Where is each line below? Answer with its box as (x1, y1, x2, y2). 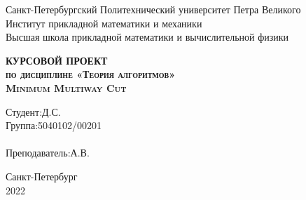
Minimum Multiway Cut (6, 80, 127, 95)
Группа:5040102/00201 (6, 118, 102, 133)
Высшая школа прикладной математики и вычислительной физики (6, 29, 289, 44)
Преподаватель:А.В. (6, 145, 90, 160)
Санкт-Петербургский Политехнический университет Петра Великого (6, 2, 301, 16)
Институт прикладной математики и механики (6, 15, 202, 30)
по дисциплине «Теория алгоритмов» (6, 67, 176, 81)
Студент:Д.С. (6, 104, 61, 119)
